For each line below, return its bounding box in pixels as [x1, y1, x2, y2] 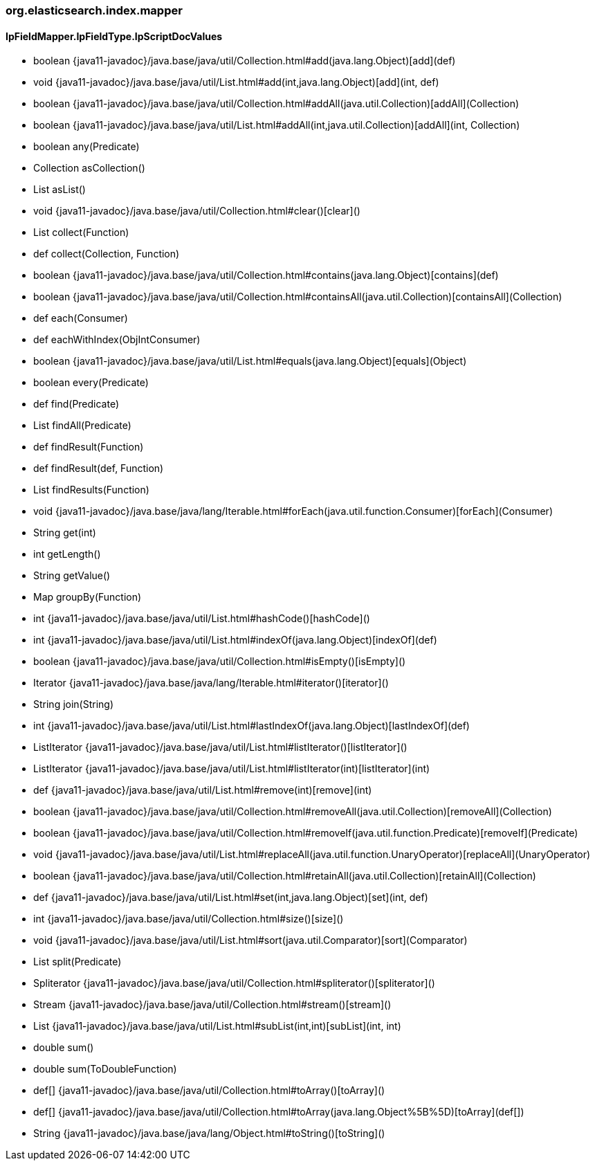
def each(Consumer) [33, 312, 128, 325]
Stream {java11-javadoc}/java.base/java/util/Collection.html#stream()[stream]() [33, 999, 392, 1011]
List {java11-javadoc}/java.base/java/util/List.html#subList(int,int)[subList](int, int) [33, 1020, 401, 1032]
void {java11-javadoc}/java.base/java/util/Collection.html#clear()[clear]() [33, 205, 360, 217]
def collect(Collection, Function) [33, 248, 180, 260]
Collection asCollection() [33, 162, 145, 174]
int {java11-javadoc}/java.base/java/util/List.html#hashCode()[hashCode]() [33, 612, 370, 625]
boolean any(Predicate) [33, 140, 140, 153]
